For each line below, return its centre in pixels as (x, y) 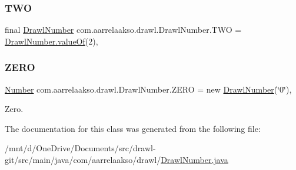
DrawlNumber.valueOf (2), (51, 41)
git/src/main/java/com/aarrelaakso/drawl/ (83, 159)
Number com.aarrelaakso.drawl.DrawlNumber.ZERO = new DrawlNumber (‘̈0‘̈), (148, 89)
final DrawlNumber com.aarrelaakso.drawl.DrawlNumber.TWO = (123, 30)
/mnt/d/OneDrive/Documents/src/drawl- (80, 148)
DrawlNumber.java (194, 159)
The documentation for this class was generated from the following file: (133, 128)
